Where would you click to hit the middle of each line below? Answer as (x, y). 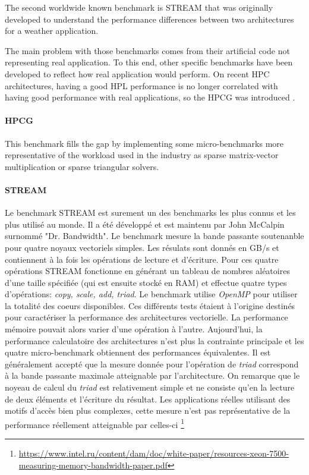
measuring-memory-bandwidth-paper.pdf (93, 465)
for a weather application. (52, 31)
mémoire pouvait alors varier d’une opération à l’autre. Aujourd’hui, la (134, 329)
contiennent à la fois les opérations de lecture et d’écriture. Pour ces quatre (142, 259)
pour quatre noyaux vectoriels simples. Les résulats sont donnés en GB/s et (142, 247)
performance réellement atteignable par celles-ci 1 (94, 423)
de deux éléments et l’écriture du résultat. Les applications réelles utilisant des (148, 399)
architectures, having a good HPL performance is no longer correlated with (141, 85)
